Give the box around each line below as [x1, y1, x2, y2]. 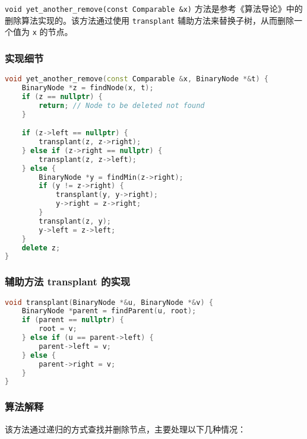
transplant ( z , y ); [39, 217, 112, 225]
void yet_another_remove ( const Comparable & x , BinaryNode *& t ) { [5, 75, 268, 84]
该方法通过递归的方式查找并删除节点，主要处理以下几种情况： [5, 422, 246, 435]
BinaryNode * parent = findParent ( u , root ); [21, 307, 197, 316]
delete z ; [21, 243, 61, 252]
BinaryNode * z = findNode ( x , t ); [21, 84, 154, 93]
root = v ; [39, 325, 77, 333]
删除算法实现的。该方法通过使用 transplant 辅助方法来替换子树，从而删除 [5, 14, 294, 26]
